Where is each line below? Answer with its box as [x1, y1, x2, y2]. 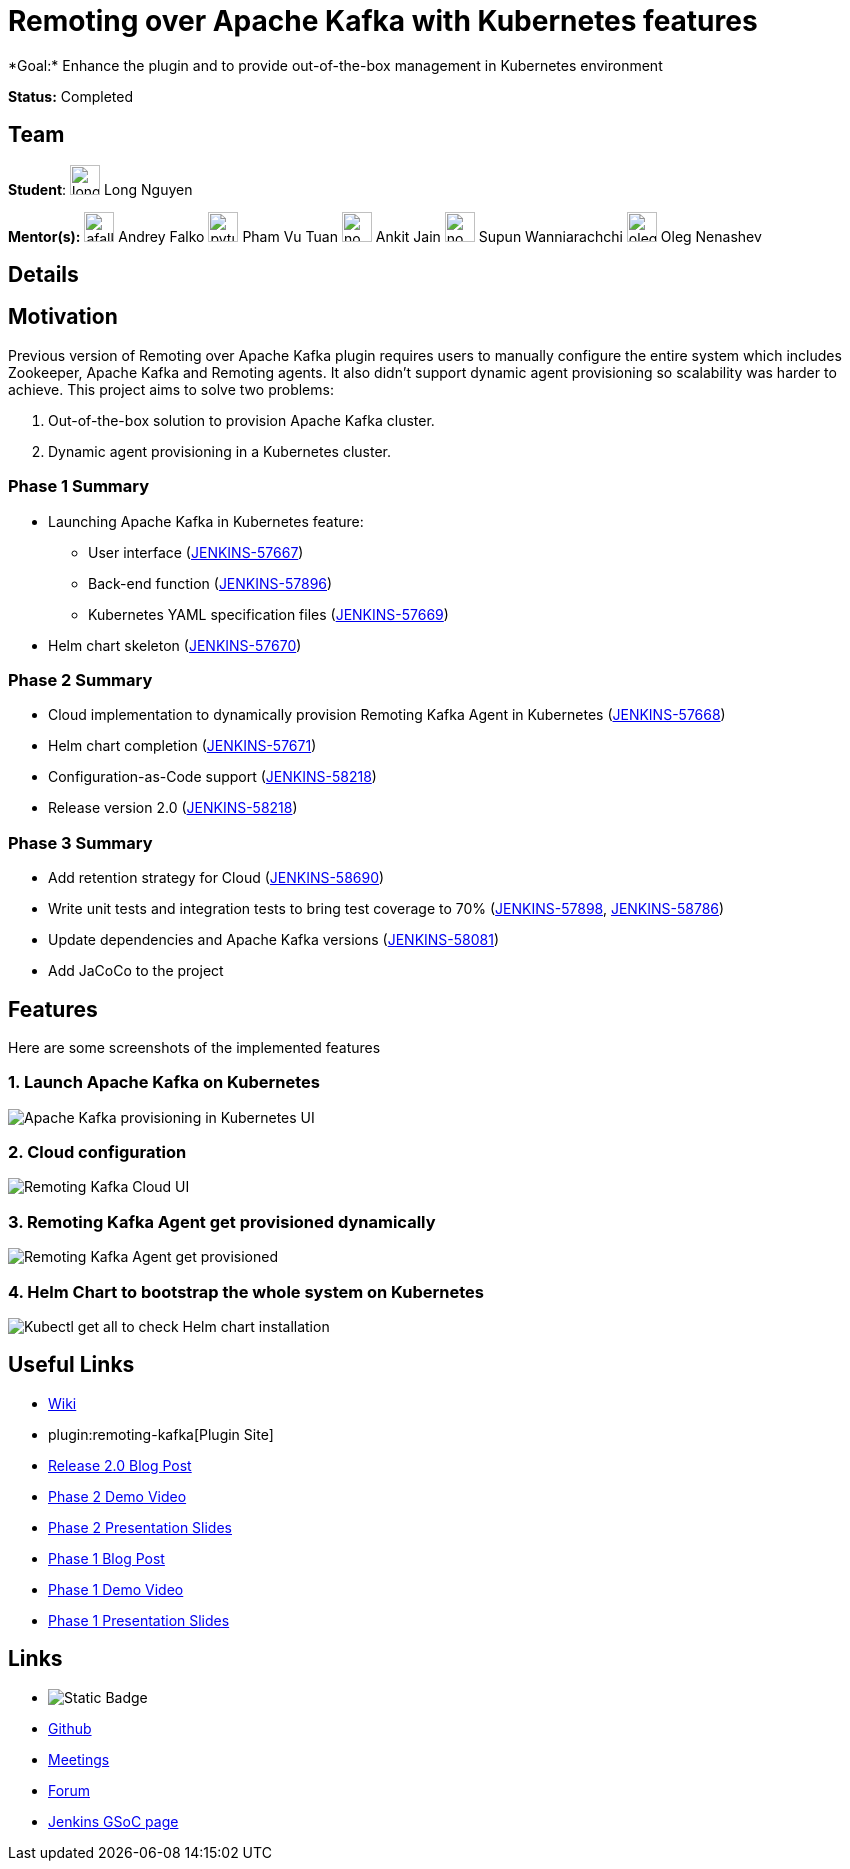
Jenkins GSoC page [48, 1812, 179, 1830]
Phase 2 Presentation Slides [48, 1518, 232, 1536]
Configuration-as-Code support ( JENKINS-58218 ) [48, 768, 377, 786]
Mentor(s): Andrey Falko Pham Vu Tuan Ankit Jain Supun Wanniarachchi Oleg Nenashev [8, 227, 762, 245]
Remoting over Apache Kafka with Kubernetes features [8, 4, 758, 38]
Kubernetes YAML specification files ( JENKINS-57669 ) [88, 605, 449, 623]
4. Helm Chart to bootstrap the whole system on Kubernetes [8, 1281, 485, 1302]
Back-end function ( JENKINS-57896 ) [88, 574, 333, 592]
